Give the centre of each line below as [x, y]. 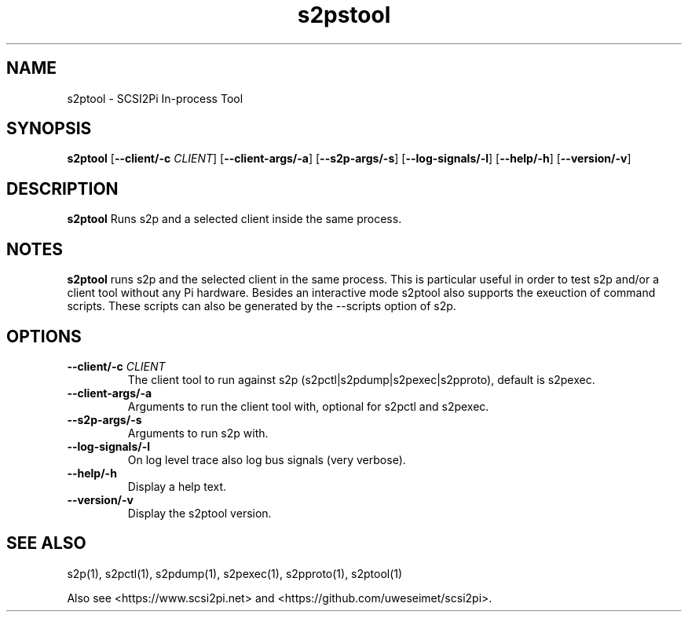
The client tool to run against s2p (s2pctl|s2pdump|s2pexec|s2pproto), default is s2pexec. [361, 379]
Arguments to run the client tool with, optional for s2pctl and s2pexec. [308, 406]
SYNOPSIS [49, 129]
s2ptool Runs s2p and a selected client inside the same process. [234, 219]
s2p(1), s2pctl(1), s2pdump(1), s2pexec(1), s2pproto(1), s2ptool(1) [235, 573]
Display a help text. [177, 486]
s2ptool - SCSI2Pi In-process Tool [155, 98]
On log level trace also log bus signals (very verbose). [267, 459]
